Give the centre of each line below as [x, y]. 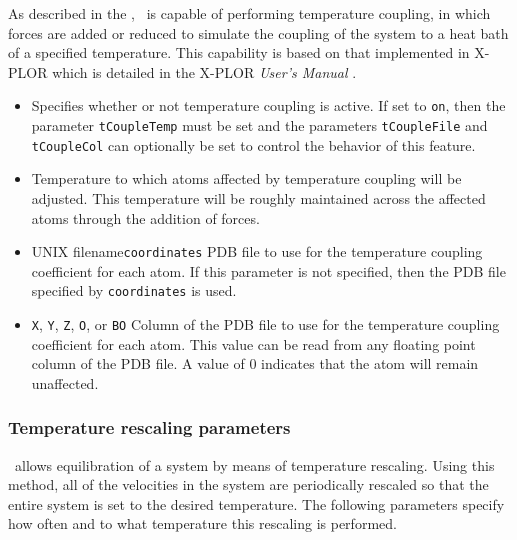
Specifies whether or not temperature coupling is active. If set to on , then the [268, 105]
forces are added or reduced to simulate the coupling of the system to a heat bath [258, 32]
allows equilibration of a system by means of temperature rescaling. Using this [254, 464]
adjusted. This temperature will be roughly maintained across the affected [258, 197]
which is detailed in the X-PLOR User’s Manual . [204, 71]
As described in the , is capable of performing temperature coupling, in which [249, 13]
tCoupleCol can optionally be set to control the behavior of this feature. [253, 144]
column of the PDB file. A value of [138, 363]
